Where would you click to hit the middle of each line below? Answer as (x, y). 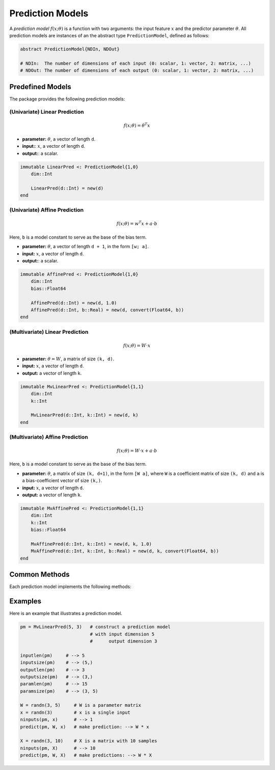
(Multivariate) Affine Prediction (49, 437)
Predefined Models (40, 87)
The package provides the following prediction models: (67, 99)
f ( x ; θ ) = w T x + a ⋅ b (137, 223)
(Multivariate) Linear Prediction (49, 332)
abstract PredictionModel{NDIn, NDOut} (70, 49)
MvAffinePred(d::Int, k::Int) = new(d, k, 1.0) (91, 544)
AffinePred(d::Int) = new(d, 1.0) (74, 303)
